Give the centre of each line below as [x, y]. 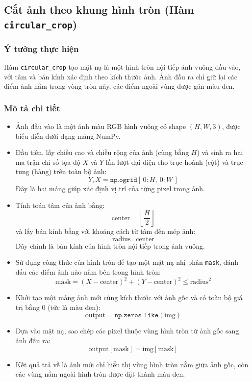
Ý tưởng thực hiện [41, 48]
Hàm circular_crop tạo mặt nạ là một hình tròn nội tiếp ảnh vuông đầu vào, [122, 66]
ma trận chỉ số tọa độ [48, 162]
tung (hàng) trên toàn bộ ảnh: [61, 171]
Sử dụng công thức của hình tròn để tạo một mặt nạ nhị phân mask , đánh [127, 262]
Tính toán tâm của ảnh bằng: [60, 205]
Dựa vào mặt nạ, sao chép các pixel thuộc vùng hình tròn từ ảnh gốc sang [127, 331]
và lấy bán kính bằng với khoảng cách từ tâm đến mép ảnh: [105, 231]
